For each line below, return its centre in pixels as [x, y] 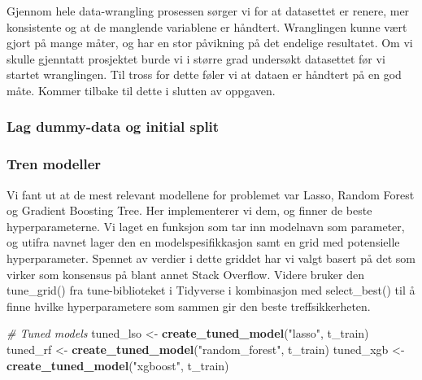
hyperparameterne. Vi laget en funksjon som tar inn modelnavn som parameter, [206, 226]
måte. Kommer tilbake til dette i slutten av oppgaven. [141, 90]
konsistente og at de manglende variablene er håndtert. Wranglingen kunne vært [207, 26]
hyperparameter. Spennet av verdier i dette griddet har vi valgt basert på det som [211, 258]
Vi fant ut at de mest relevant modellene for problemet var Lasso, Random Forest [211, 194]
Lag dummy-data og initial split [113, 127]
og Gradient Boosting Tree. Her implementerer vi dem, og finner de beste [189, 210]
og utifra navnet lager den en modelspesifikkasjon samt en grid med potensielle [203, 242]
